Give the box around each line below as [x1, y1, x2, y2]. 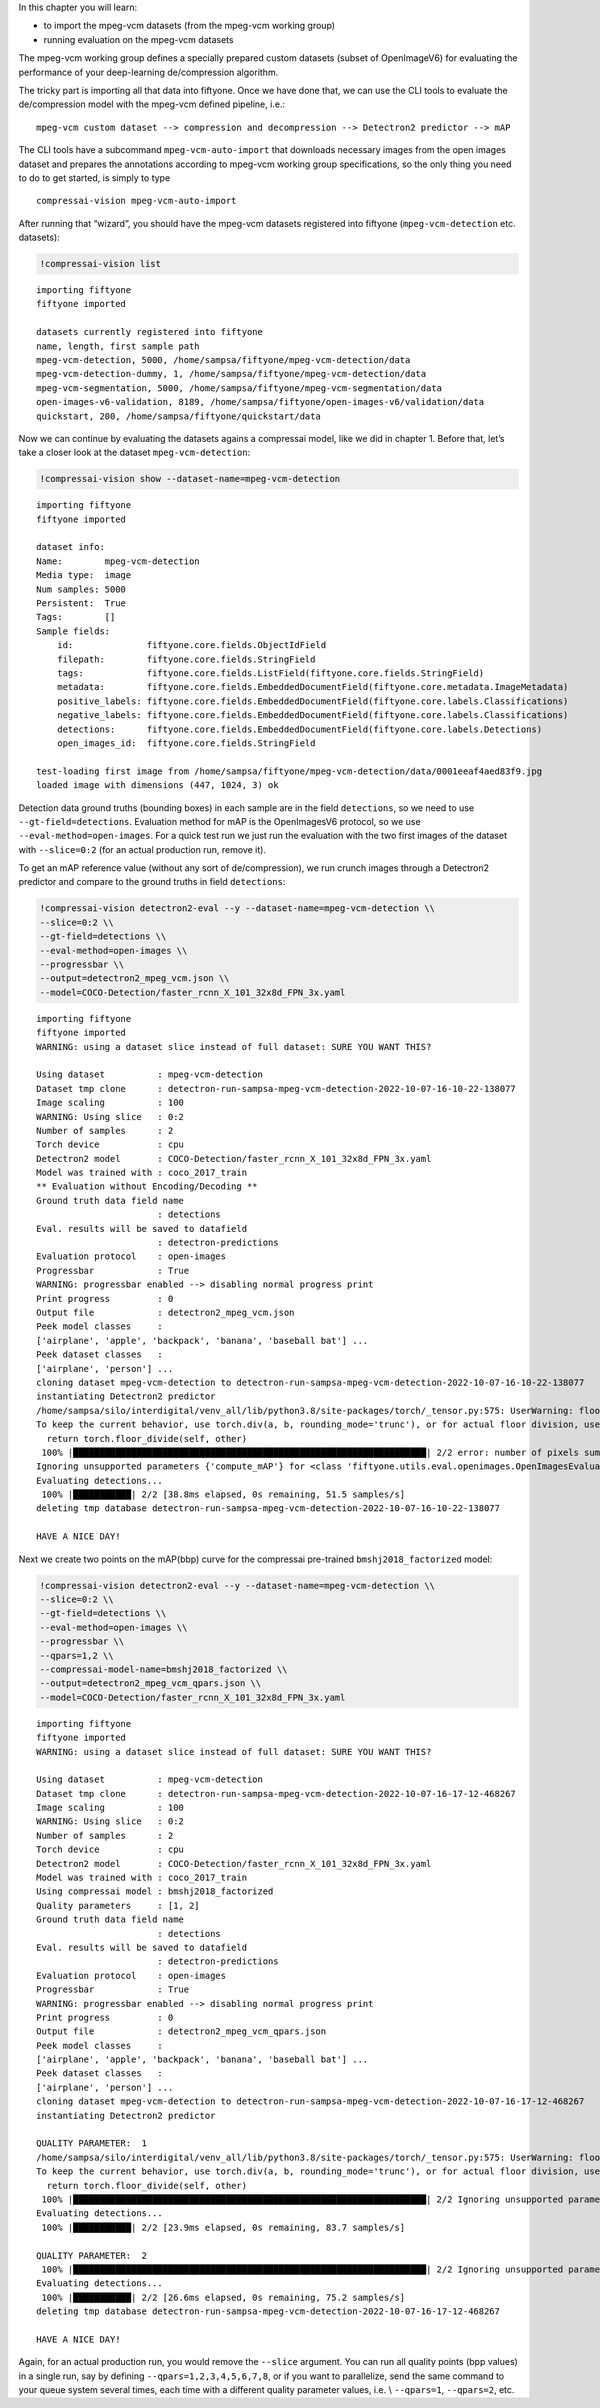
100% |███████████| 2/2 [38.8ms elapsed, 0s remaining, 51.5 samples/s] [41, 1489, 406, 1500]
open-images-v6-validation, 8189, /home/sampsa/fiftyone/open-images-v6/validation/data [36, 396, 485, 408]
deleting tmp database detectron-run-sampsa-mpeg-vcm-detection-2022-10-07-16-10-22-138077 [36, 1503, 500, 1514]
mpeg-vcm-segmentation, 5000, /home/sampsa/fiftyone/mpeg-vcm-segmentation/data [36, 382, 443, 394]
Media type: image [36, 570, 132, 581]
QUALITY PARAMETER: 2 [36, 2250, 148, 2261]
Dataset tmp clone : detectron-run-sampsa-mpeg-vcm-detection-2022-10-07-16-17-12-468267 [36, 1788, 517, 1799]
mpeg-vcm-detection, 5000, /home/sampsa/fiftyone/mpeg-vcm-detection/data [36, 355, 411, 365]
